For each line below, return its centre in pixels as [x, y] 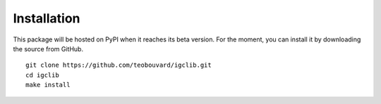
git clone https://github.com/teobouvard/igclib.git [119, 65]
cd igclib [42, 75]
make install [48, 85]
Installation [47, 18]
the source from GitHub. [48, 48]
